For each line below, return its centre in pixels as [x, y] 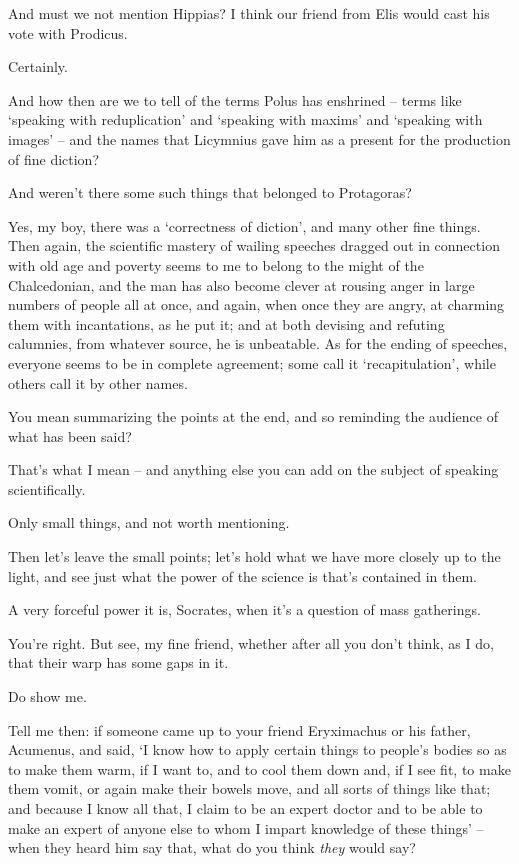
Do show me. [47, 696]
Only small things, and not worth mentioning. [149, 522]
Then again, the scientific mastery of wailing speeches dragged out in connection [254, 245]
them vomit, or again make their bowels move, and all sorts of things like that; [249, 788]
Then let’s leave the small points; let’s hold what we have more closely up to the [254, 556]
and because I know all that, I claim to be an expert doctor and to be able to [245, 808]
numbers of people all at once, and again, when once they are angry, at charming [256, 304]
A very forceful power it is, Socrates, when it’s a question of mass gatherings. [244, 609]
